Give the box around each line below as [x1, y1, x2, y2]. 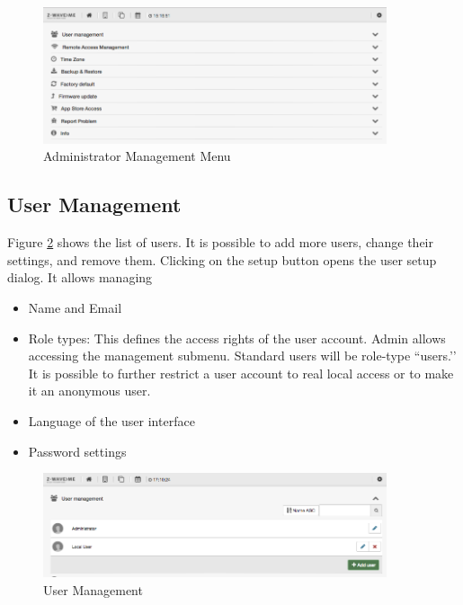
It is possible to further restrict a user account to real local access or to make [28, 363, 454, 382]
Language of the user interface [28, 412, 195, 430]
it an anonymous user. [28, 381, 151, 400]
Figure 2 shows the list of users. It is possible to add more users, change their [7, 233, 433, 252]
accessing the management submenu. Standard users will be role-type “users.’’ [28, 346, 457, 365]
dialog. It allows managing [7, 268, 153, 287]
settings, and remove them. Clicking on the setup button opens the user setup [7, 250, 437, 269]
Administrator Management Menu [43, 147, 231, 165]
